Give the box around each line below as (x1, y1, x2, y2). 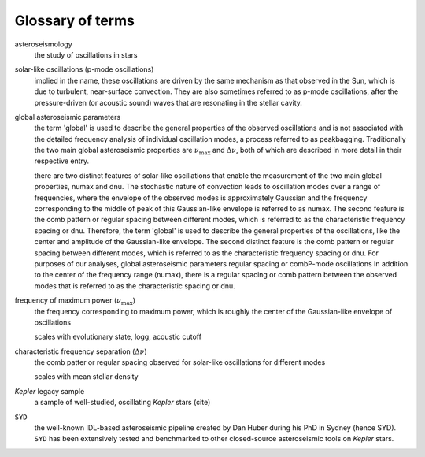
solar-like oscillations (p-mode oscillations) (14, 65, 154, 74)
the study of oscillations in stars (34, 50, 138, 59)
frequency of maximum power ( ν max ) (14, 295, 136, 307)
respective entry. (34, 156, 90, 165)
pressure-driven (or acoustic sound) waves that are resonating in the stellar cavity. (34, 98, 303, 107)
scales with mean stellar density (34, 372, 139, 381)
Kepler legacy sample (14, 386, 85, 396)
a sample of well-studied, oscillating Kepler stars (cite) (34, 398, 211, 407)
